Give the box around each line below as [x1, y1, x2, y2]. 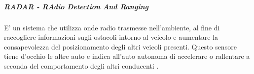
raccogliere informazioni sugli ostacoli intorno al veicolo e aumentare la [4, 32, 218, 42]
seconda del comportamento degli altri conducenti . [4, 60, 159, 71]
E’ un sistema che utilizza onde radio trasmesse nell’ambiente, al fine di [4, 22, 220, 32]
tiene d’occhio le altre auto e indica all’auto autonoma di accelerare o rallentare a [4, 51, 250, 61]
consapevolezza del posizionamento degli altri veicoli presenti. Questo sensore [4, 41, 237, 51]
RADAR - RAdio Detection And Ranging [4, 1, 148, 11]
